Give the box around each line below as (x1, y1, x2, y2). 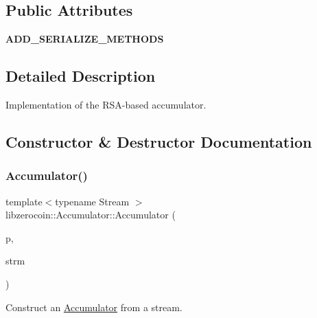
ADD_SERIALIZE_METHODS (5, 32, 164, 46)
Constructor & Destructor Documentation (5, 130, 312, 152)
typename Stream (55, 194, 130, 208)
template (5, 194, 43, 208)
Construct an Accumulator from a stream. (5, 299, 183, 314)
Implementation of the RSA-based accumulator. (5, 98, 207, 111)
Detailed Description (5, 65, 156, 87)
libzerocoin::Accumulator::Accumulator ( (5, 207, 176, 222)
